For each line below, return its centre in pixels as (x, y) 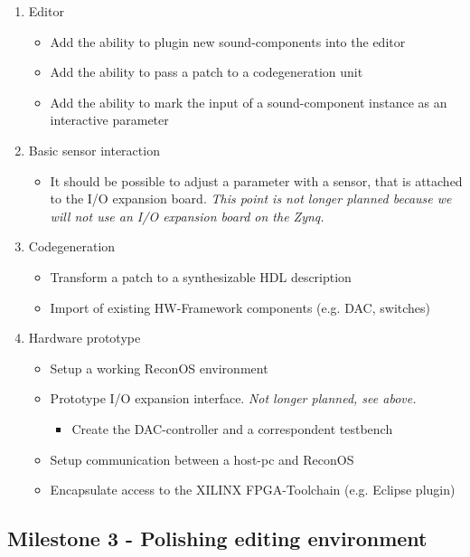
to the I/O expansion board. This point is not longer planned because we (251, 198)
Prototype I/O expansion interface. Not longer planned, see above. (233, 398)
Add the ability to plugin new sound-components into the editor (228, 41)
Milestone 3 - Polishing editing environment (217, 538)
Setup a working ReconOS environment (159, 368)
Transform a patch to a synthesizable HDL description (201, 276)
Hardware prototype (85, 338)
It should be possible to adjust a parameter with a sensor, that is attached (256, 180)
